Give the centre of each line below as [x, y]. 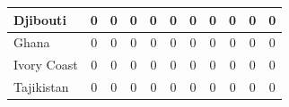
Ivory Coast [46, 65]
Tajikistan [41, 87]
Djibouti [40, 19]
